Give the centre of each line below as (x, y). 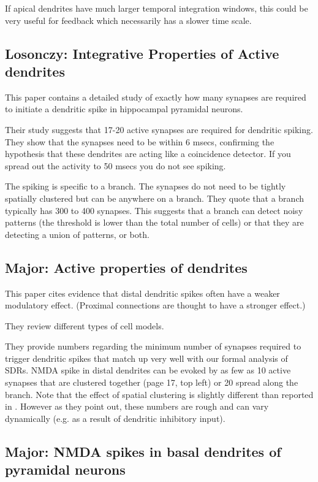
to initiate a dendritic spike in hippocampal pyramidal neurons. (124, 109)
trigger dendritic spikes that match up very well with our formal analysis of (146, 358)
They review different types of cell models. (85, 325)
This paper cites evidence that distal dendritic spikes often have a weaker (142, 293)
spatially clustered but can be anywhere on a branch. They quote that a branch (154, 198)
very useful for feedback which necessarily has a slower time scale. (128, 20)
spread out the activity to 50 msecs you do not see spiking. (115, 165)
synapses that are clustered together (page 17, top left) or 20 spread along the (152, 382)
